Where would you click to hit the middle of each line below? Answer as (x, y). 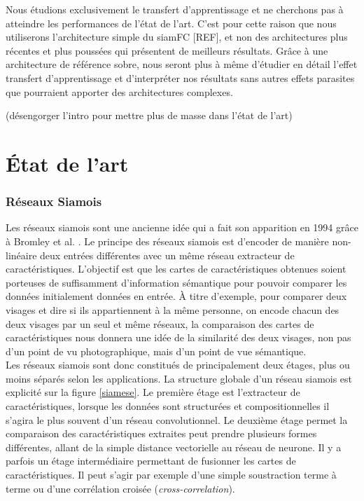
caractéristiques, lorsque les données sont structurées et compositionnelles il (168, 406)
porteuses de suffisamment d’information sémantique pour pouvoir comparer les (176, 282)
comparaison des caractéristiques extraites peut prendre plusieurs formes (161, 433)
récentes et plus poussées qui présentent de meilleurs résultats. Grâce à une (167, 50)
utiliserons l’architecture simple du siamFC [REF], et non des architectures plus (177, 37)
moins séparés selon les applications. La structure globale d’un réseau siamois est (179, 378)
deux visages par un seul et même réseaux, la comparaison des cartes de (160, 323)
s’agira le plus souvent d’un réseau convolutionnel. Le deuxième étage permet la (177, 419)
